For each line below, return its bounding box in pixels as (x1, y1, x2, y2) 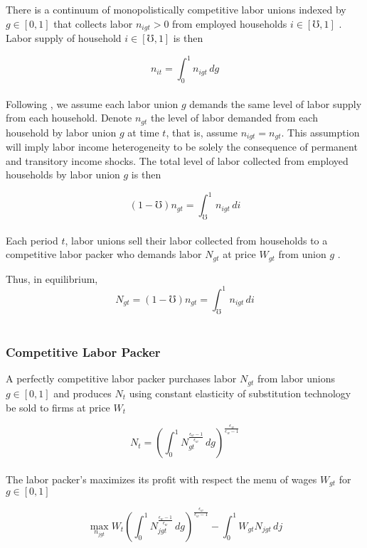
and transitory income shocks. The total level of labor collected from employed (6, 153, 349, 168)
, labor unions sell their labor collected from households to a (65, 232, 328, 247)
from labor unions (257, 371, 335, 386)
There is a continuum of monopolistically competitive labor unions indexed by (6, 2, 346, 16)
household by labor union (6, 124, 117, 139)
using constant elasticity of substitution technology (129, 385, 351, 400)
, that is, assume (166, 124, 238, 139)
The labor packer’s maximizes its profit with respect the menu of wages (6, 471, 317, 486)
